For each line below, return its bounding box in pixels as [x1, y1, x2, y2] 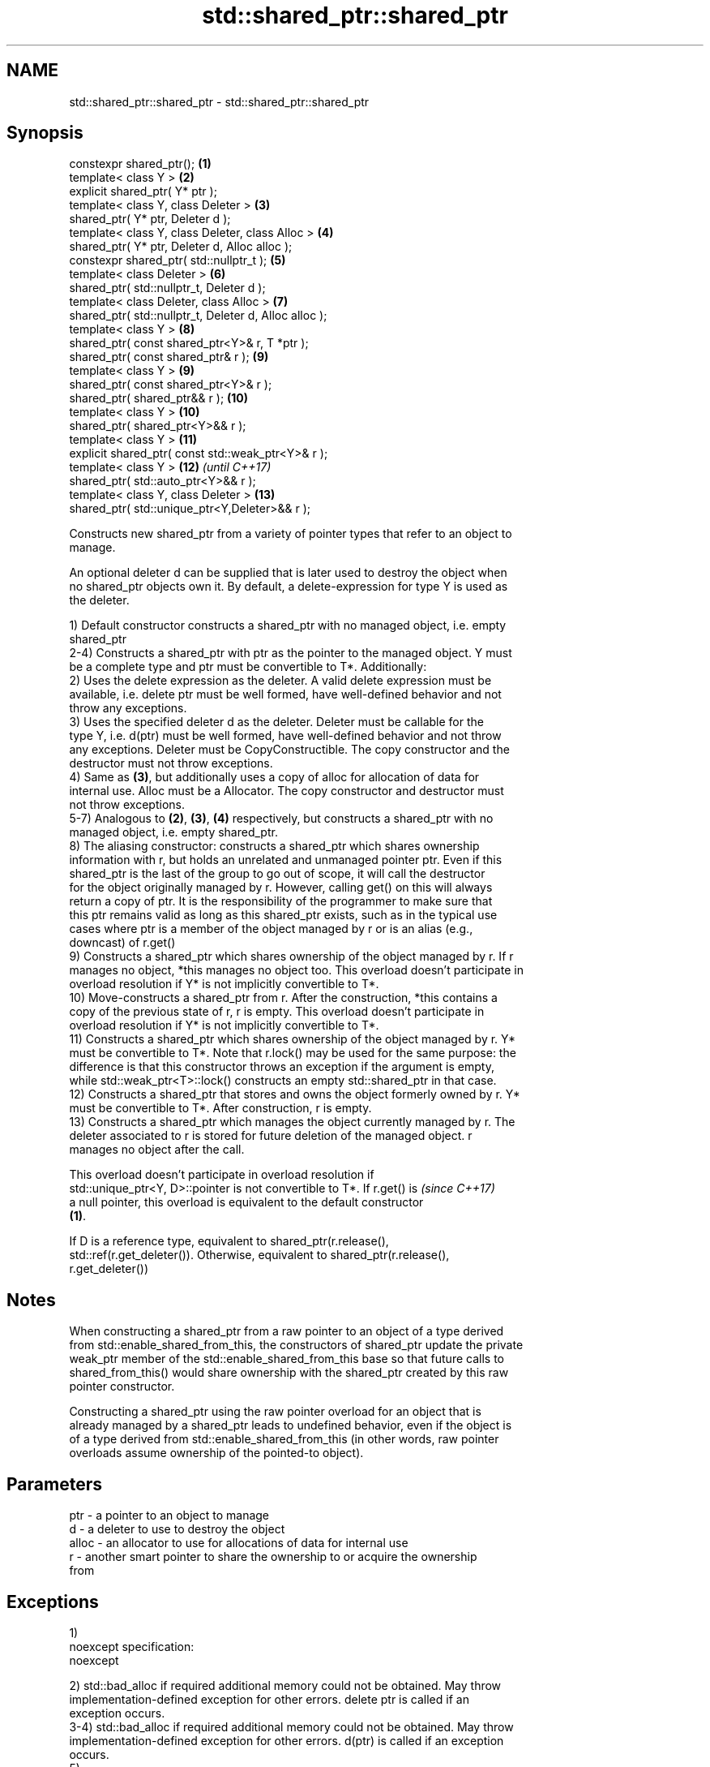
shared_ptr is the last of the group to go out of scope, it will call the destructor [69, 866, 485, 881]
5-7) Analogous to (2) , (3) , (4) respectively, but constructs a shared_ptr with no [69, 811, 494, 826]
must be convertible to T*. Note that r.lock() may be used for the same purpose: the [69, 1046, 516, 1060]
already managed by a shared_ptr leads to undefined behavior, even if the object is [69, 1418, 512, 1433]
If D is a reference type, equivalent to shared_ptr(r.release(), [69, 1234, 389, 1249]
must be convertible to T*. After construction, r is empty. [69, 1101, 372, 1116]
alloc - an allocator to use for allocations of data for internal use [69, 1536, 408, 1550]
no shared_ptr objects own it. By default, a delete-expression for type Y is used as [69, 579, 508, 594]
